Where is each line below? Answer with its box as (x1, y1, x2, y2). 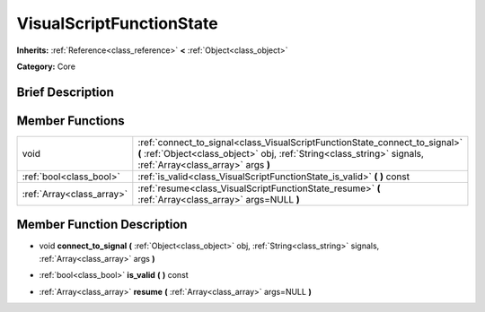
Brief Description (16, 84, 114, 100)
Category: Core (16, 61, 76, 72)
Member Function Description (16, 217, 188, 232)
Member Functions (16, 113, 125, 128)
